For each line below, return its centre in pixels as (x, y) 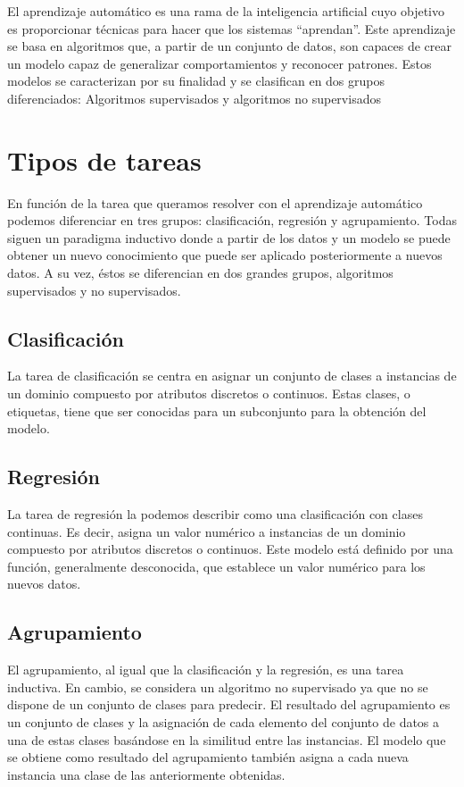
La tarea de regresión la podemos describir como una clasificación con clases (215, 514)
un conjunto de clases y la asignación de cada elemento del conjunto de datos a (224, 721)
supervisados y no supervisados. (94, 290)
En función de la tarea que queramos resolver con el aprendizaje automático (215, 202)
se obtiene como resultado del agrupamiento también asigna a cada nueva (208, 757)
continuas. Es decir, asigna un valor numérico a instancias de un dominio (207, 531)
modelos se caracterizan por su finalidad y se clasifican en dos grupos (196, 81)
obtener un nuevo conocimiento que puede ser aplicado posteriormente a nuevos (225, 255)
